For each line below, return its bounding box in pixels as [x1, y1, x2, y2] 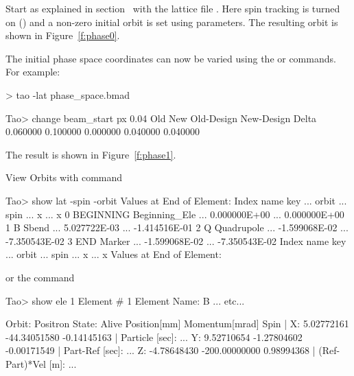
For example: [5, 64, 60, 79]
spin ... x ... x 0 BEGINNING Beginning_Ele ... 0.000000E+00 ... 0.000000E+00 [5, 207, 344, 221]
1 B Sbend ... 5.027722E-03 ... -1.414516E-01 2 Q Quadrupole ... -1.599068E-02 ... [5, 220, 349, 235]
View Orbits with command [5, 170, 123, 185]
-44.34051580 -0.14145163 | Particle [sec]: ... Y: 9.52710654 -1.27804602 [5, 329, 303, 344]
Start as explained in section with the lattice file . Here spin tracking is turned [5, 1, 340, 15]
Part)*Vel [5, 356, 46, 371]
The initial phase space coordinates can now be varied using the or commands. [5, 51, 336, 65]
